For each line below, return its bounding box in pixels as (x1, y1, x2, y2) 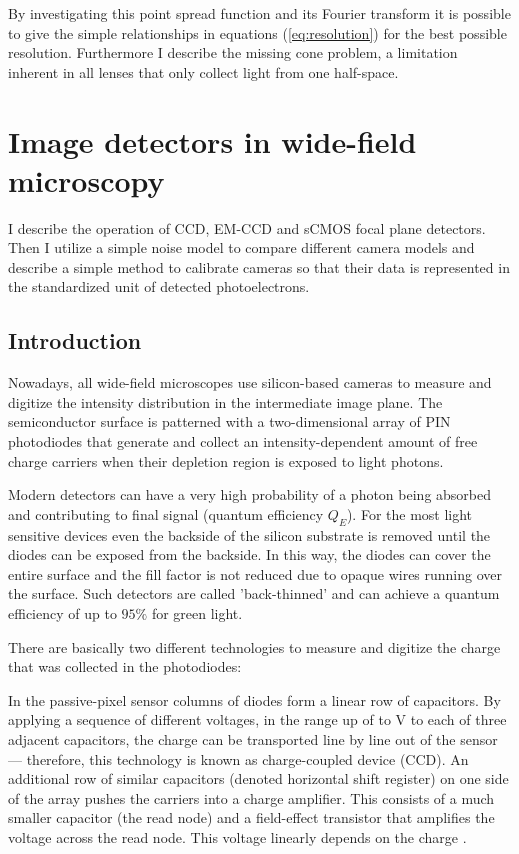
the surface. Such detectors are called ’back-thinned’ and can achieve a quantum (8, 583, 500, 604)
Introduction (8, 325, 142, 356)
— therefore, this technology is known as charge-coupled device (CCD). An (8, 748, 469, 769)
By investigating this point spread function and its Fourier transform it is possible (8, 3, 511, 23)
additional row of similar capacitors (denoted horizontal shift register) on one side (8, 768, 509, 789)
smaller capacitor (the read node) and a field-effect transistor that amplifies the (8, 807, 495, 828)
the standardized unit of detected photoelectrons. (8, 276, 310, 297)
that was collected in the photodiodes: (8, 656, 242, 677)
